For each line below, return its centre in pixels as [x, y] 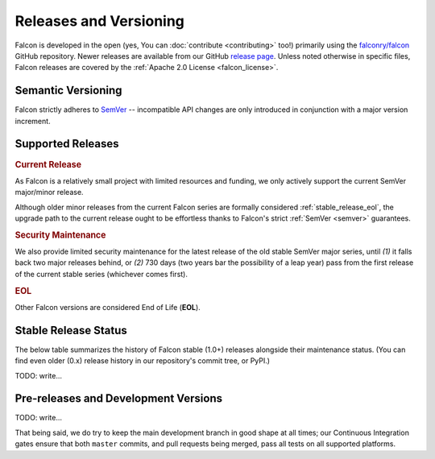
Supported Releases [67, 144]
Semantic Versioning [68, 91]
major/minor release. [49, 192]
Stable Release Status [71, 330]
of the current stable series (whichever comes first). [101, 274]
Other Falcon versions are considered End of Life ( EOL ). [108, 307]
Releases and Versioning [100, 21]
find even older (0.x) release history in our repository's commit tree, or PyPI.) [142, 361]
